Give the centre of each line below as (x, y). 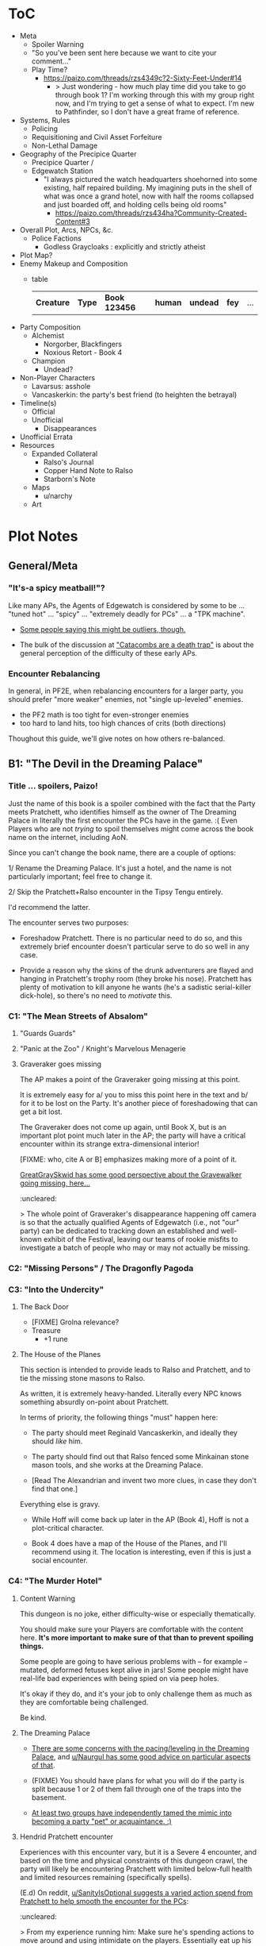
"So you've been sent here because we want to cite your (124, 52)
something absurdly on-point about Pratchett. (94, 1402)
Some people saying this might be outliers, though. (103, 629)
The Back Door (44, 1307)
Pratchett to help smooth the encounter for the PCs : (104, 1901)
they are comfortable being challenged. (84, 1702)
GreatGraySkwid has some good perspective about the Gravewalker (131, 1175)
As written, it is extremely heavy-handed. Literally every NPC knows (131, 1393)
